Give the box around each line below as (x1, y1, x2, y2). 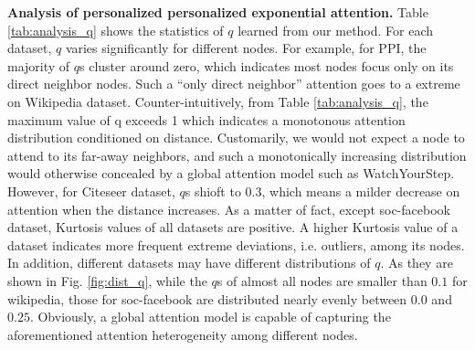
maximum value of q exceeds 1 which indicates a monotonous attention (7, 110, 406, 129)
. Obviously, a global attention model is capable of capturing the (29, 307, 391, 326)
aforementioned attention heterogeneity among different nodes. (7, 324, 358, 344)
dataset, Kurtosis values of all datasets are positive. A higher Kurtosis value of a (7, 217, 459, 237)
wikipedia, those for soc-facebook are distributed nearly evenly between (7, 289, 407, 308)
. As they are (380, 253, 453, 272)
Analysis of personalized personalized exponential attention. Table (7, 3, 428, 21)
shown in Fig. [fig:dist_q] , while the (7, 270, 207, 290)
